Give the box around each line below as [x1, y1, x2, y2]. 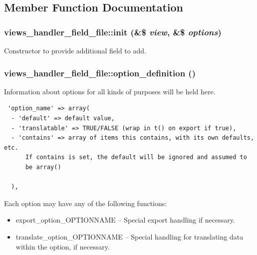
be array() [25, 163, 61, 171]
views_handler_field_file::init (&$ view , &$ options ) [4, 25, 222, 38]
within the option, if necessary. [15, 241, 110, 252]
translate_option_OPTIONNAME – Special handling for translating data [15, 231, 244, 242]
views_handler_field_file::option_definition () [4, 66, 196, 79]
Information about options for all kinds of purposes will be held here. [4, 86, 216, 96]
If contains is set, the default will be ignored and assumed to [25, 154, 247, 161]
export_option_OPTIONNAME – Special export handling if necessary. [15, 215, 235, 225]
